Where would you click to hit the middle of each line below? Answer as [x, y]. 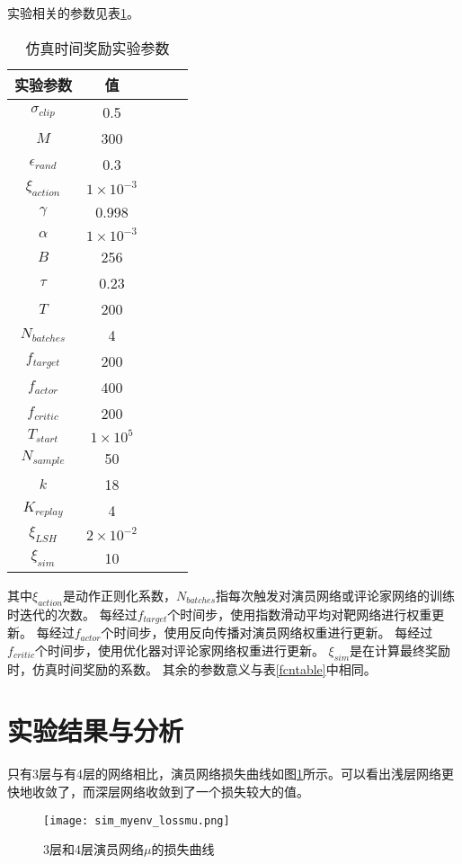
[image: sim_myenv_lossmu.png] [137, 820]
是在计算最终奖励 [400, 650]
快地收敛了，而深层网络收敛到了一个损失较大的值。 [158, 791]
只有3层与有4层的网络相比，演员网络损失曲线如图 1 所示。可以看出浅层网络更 [231, 774]
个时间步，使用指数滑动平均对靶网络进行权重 [300, 614]
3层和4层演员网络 [93, 849]
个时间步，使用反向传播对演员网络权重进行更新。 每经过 [267, 632]
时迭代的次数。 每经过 [72, 614]
